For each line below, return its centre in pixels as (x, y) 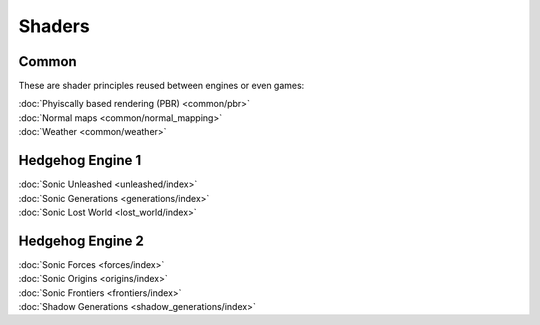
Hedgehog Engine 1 (80, 160)
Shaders (54, 26)
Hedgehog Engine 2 (81, 240)
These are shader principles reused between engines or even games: (161, 86)
